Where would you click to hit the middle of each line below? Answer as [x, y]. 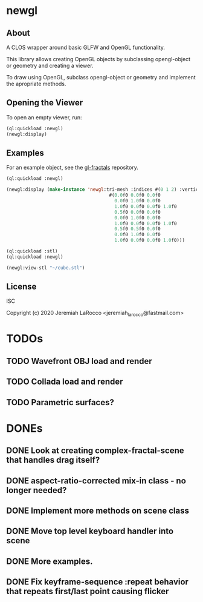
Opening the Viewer [45, 103]
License [21, 287]
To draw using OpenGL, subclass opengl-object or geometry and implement [101, 77]
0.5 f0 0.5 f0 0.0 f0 [138, 229]
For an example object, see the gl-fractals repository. [72, 168]
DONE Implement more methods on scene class [98, 510]
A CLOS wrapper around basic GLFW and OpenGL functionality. [85, 47]
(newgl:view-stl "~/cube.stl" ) [46, 268]
